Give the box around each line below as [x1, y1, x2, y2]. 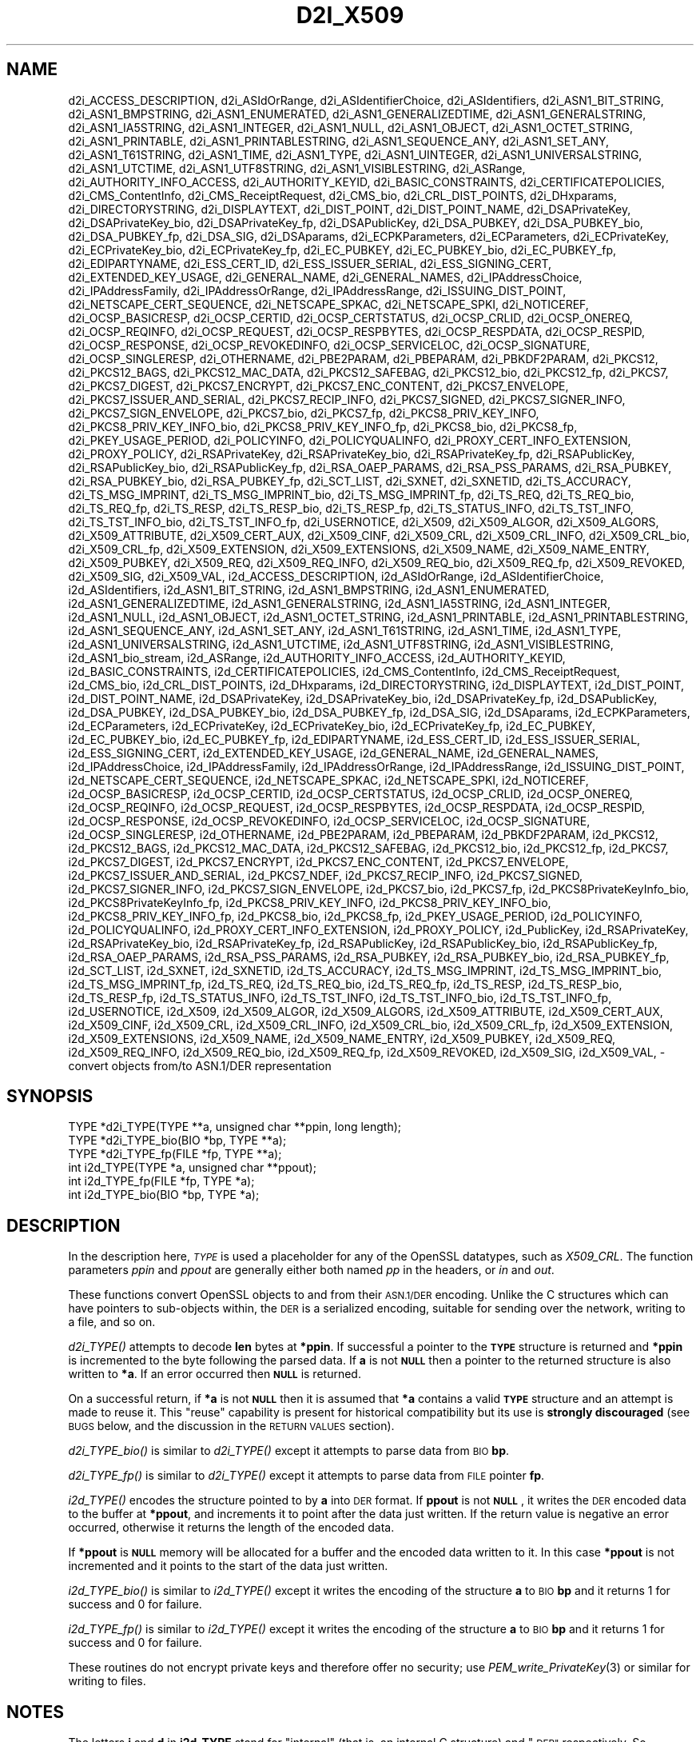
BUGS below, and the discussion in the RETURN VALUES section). [68, 1419, 395, 1433]
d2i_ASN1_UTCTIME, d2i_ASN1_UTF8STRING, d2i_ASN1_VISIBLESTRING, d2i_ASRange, [68, 161, 526, 175]
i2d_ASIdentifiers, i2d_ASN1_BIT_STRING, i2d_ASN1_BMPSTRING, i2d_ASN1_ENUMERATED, [68, 582, 550, 597]
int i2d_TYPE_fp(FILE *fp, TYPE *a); [68, 1174, 255, 1189]
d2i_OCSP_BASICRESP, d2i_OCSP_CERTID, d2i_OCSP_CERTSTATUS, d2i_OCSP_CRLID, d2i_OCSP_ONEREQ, [68, 310, 633, 325]
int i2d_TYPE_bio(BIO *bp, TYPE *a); [68, 1188, 260, 1202]
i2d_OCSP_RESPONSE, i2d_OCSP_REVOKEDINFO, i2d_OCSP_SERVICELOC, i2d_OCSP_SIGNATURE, [68, 813, 591, 828]
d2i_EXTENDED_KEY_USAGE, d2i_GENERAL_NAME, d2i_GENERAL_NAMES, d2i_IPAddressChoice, [68, 270, 583, 284]
